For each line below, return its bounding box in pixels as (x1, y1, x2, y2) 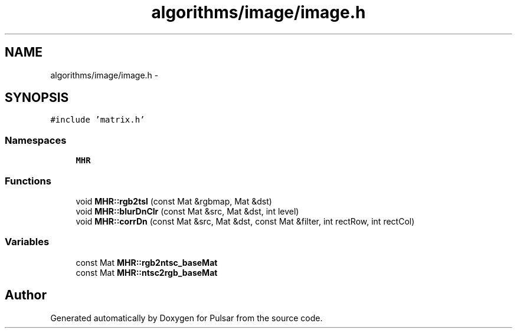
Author (5, 288, 47, 303)
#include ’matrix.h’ (50, 115, 145, 125)
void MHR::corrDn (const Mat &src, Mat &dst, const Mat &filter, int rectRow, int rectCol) (76, 216, 415, 226)
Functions (5, 174, 51, 187)
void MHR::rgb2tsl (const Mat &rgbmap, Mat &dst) (76, 196, 272, 206)
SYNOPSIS (5, 90, 69, 105)
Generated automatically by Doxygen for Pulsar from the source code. (50, 312, 323, 323)
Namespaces (5, 134, 67, 146)
